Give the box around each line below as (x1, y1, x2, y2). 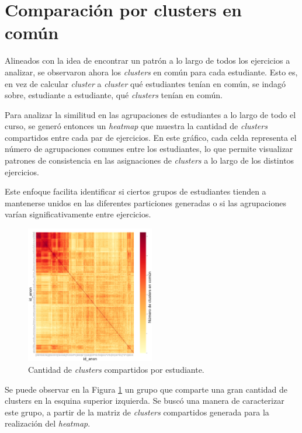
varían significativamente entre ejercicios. (5, 208, 151, 220)
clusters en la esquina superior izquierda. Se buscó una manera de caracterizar (5, 394, 284, 407)
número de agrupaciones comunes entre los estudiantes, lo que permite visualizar (5, 143, 293, 155)
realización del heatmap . (5, 417, 91, 429)
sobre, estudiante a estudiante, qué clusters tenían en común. (5, 89, 223, 101)
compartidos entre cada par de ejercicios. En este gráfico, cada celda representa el (5, 131, 297, 143)
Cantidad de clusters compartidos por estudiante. (28, 363, 204, 375)
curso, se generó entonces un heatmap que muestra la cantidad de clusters (5, 120, 268, 132)
